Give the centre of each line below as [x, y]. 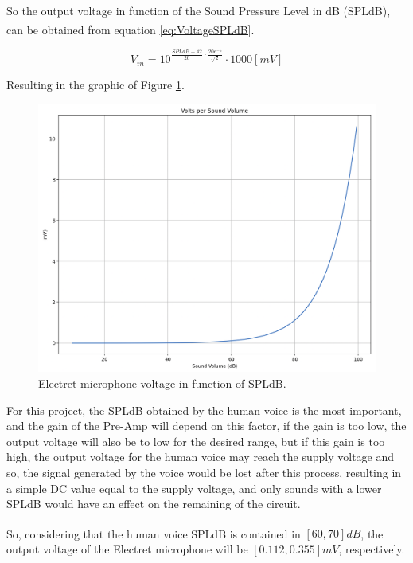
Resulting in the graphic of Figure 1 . [95, 85]
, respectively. [372, 548]
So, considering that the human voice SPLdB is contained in [154, 533]
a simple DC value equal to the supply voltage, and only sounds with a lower [194, 488]
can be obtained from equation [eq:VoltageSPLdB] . [131, 29]
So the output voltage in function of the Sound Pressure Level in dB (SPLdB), [199, 10]
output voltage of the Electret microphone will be [127, 548]
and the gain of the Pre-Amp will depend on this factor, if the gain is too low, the [206, 426]
